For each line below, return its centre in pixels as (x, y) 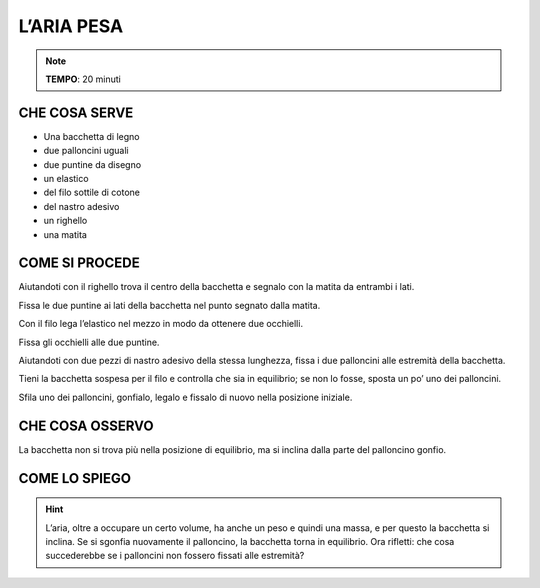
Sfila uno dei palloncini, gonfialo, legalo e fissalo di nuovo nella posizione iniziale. (185, 397)
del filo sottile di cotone (91, 192)
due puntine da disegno (92, 164)
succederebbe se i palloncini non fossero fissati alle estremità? (175, 556)
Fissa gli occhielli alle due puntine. (89, 342)
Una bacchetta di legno (91, 136)
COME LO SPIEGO (75, 478)
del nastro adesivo (81, 206)
